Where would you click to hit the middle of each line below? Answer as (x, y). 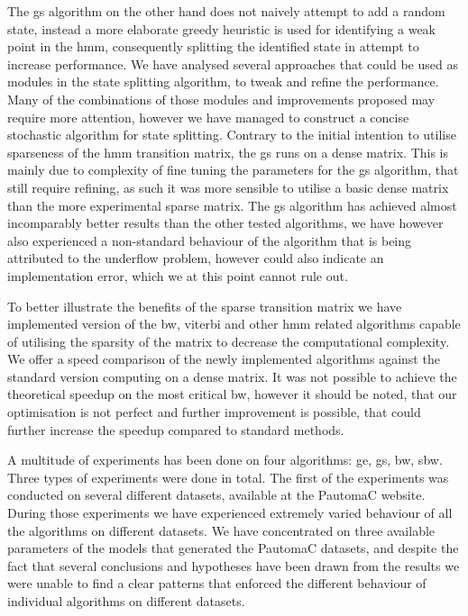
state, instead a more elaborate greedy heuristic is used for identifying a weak (222, 28)
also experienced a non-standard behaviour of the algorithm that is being (210, 240)
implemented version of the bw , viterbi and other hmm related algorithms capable (234, 324)
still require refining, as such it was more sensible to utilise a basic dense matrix (228, 187)
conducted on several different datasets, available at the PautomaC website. (216, 495)
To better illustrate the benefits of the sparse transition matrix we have (205, 306)
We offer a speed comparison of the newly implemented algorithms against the (224, 359)
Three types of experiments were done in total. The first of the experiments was (228, 477)
